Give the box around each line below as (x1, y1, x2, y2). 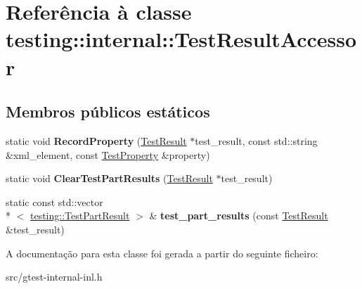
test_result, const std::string (195, 133, 318, 148)
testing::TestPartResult (30, 208, 130, 223)
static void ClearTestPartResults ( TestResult (6, 171, 213, 186)
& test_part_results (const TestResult (149, 208, 328, 223)
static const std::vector (6, 194, 103, 209)
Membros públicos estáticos (6, 101, 210, 122)
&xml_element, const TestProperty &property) (6, 147, 210, 162)
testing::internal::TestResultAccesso (6, 25, 357, 53)
